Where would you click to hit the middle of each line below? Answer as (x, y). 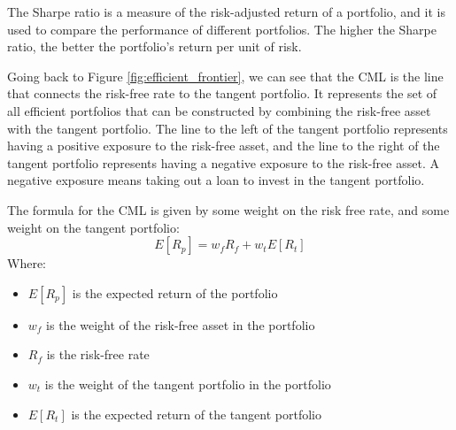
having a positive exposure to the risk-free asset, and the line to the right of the (224, 146)
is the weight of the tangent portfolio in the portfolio (188, 384)
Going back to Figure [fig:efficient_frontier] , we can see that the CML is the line (225, 76)
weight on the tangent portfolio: (93, 227)
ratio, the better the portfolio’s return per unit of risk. (155, 46)
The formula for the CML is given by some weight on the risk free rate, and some (228, 209)
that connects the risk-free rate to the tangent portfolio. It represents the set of (222, 93)
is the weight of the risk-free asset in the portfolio (181, 324)
